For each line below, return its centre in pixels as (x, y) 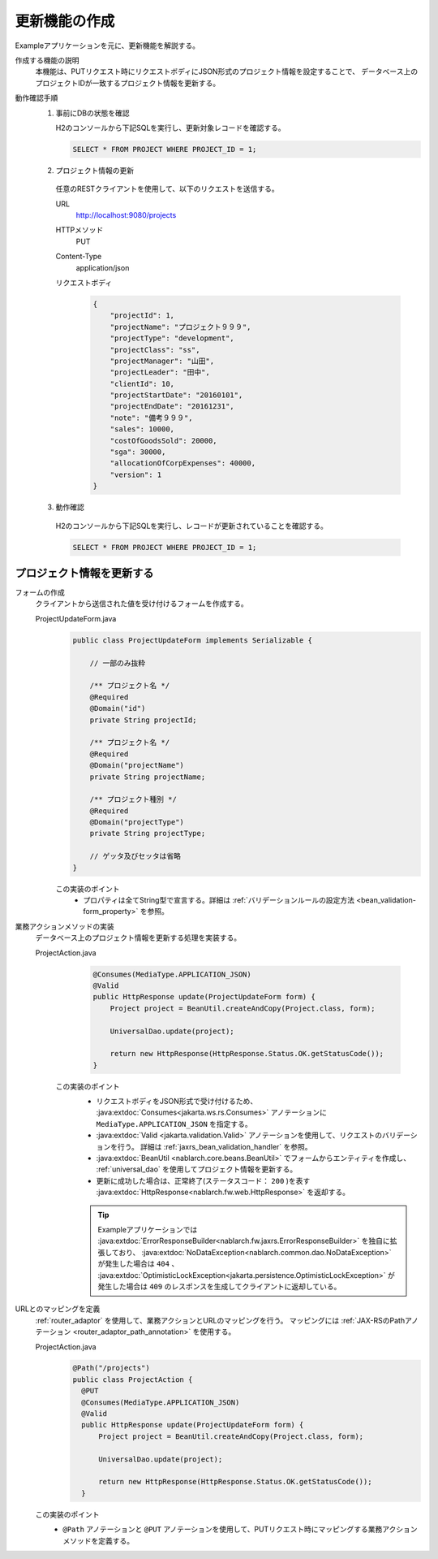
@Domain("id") (118, 708)
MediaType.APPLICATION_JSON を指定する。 (174, 1124)
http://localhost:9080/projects (126, 215)
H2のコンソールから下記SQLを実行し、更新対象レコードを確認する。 (170, 128)
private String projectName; (148, 777)
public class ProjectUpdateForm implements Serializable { (192, 640)
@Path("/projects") (111, 1368)
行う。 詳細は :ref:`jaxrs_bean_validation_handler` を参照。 (215, 1146)
